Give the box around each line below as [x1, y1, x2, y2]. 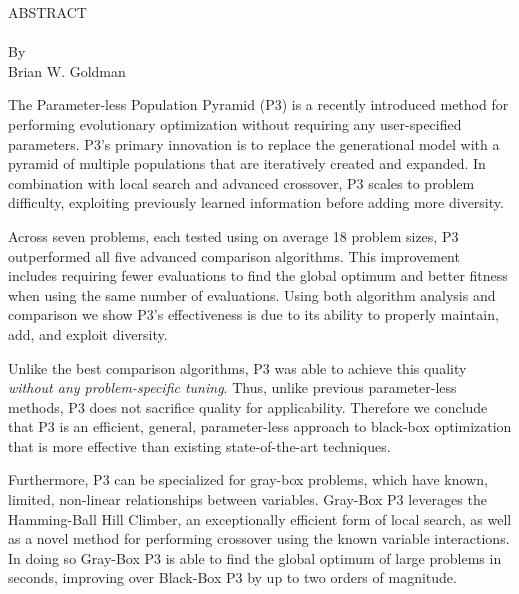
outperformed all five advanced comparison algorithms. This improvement [8, 245, 460, 266]
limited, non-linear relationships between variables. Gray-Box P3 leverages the [8, 489, 487, 510]
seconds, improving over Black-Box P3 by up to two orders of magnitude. [8, 567, 457, 588]
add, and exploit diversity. [8, 323, 168, 344]
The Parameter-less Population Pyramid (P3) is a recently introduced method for [8, 94, 509, 115]
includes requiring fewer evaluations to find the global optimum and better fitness [8, 265, 508, 286]
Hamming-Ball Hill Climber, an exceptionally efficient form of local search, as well [8, 508, 512, 529]
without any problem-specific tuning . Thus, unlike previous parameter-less [8, 377, 457, 398]
